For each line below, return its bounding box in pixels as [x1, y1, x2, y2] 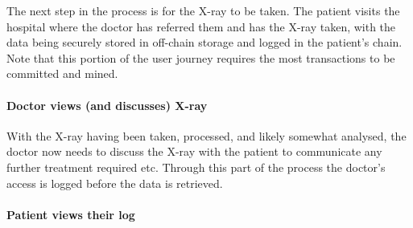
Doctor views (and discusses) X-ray [6, 96, 208, 113]
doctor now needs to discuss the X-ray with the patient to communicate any [6, 143, 382, 160]
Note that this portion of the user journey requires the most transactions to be [6, 49, 395, 66]
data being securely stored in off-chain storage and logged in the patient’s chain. [6, 34, 403, 51]
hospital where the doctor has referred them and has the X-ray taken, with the [6, 18, 396, 35]
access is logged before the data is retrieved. [6, 174, 223, 191]
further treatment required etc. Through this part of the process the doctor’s [6, 158, 386, 175]
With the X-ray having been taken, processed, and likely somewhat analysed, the [6, 127, 407, 144]
